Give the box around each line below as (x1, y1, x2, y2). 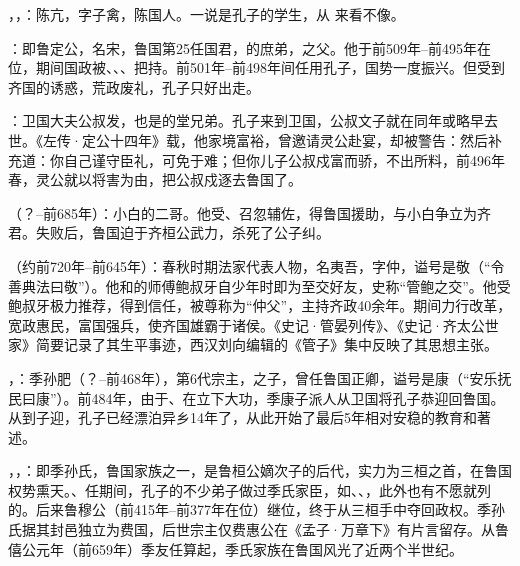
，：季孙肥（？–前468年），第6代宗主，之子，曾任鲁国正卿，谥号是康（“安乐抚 (8, 367, 512, 388)
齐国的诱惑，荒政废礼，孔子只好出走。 (8, 76, 260, 97)
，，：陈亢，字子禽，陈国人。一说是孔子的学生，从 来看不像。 (8, 4, 405, 24)
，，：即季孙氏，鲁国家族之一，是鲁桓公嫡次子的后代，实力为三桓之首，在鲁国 (8, 460, 512, 481)
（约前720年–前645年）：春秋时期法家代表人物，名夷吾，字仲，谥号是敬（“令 (8, 255, 505, 276)
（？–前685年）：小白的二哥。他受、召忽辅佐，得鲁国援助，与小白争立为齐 (8, 202, 491, 223)
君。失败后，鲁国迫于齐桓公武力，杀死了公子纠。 (8, 222, 330, 243)
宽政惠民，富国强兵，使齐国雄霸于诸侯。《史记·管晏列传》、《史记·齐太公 (8, 314, 485, 335)
